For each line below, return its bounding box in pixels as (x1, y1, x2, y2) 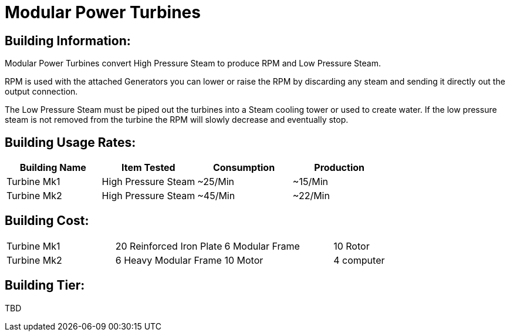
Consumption (212, 162, 275, 174)
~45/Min (197, 190, 235, 202)
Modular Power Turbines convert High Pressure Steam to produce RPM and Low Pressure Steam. (5, 58, 381, 69)
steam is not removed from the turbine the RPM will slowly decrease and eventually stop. (5, 115, 349, 125)
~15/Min (292, 176, 328, 188)
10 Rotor (333, 240, 370, 252)
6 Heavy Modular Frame (115, 254, 222, 266)
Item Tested (121, 162, 175, 174)
